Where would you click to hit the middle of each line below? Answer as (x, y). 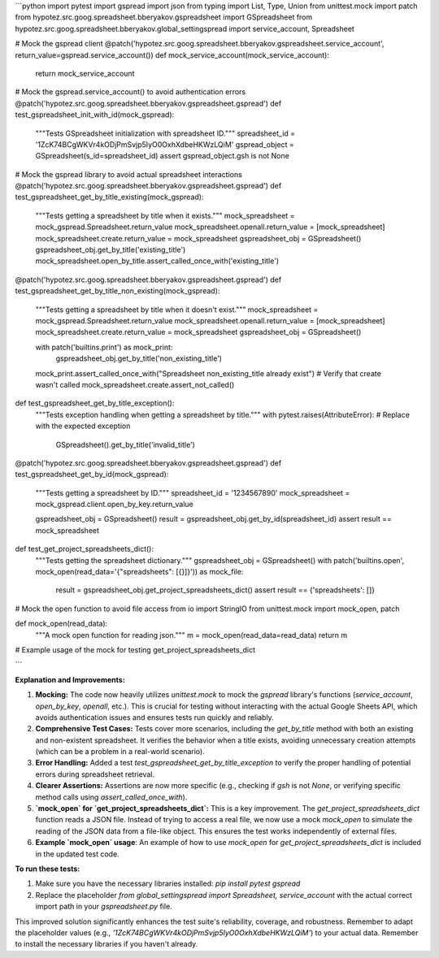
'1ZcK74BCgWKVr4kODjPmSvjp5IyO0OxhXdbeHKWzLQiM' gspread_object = (165, 144)
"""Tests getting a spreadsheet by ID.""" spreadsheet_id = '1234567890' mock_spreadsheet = (193, 492)
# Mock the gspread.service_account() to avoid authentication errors (130, 92)
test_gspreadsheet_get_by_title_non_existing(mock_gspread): (117, 291)
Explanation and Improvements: (70, 679)
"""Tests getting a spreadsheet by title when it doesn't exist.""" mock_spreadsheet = (177, 310)
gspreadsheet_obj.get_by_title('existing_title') (111, 250)
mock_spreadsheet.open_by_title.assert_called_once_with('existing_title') (157, 261)
